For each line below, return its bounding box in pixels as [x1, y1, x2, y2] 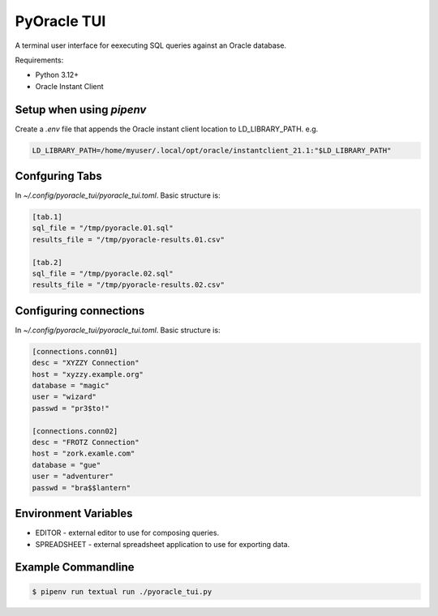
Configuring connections [15, 304, 145, 318]
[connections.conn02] [32, 426, 118, 435]
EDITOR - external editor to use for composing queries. [35, 528, 219, 538]
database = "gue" [32, 460, 101, 469]
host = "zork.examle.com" [32, 449, 135, 458]
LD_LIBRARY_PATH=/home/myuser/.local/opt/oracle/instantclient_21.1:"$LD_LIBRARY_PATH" [32, 146, 392, 155]
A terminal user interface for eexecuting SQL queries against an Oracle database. [15, 41, 287, 50]
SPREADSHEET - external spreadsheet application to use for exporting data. [35, 539, 290, 549]
